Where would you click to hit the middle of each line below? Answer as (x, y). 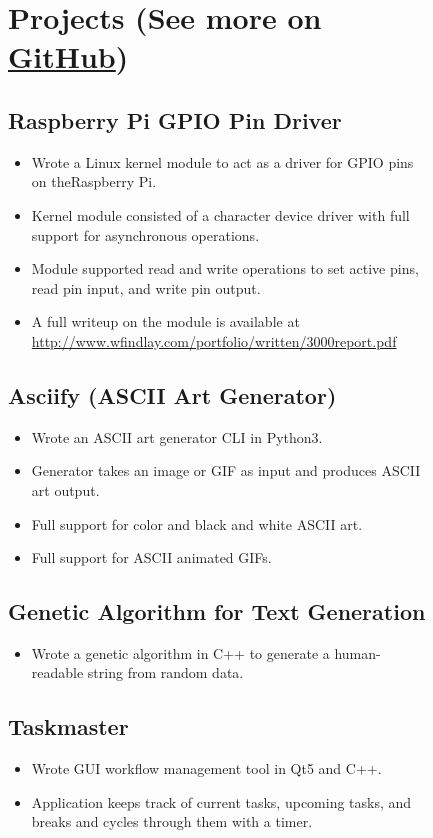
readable (57, 672)
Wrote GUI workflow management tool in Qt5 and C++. (206, 768)
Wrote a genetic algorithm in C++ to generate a (180, 652)
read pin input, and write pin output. (146, 287)
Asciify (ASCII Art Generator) (172, 394)
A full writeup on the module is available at (165, 321)
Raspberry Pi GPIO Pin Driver (175, 119)
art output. (65, 489)
